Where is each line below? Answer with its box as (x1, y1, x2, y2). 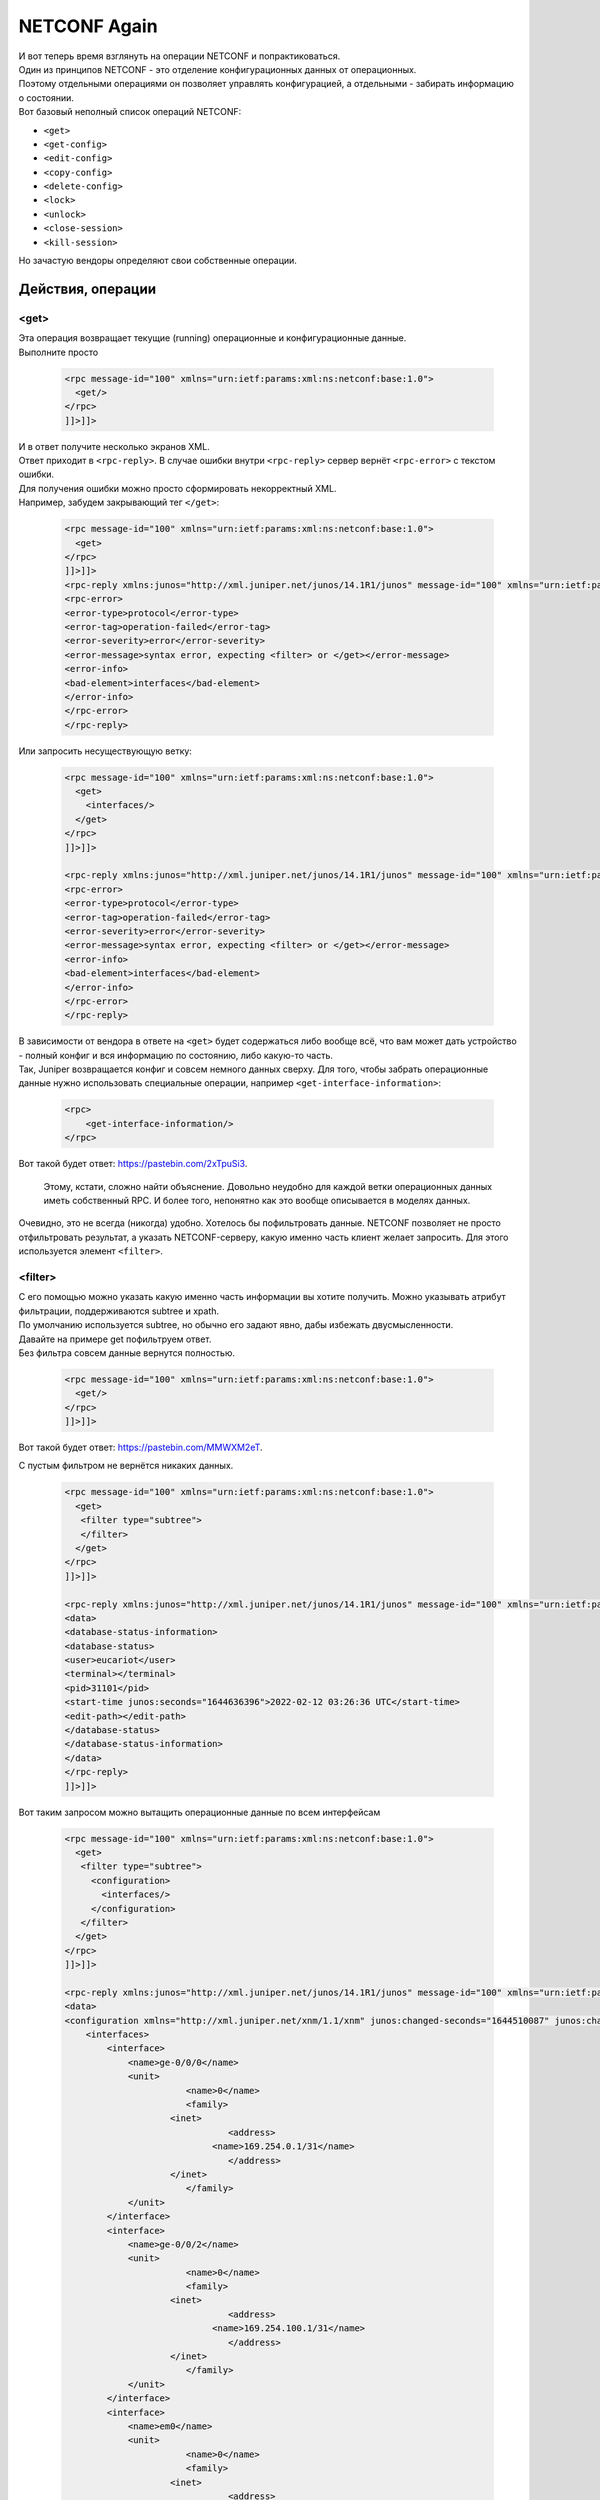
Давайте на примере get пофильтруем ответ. (18, 1333, 212, 1345)
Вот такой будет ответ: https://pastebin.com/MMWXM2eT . (18, 1441, 264, 1454)
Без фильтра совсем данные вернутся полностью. (18, 1346, 235, 1359)
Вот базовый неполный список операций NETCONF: (18, 106, 242, 118)
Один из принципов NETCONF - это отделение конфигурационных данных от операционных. (18, 63, 417, 75)
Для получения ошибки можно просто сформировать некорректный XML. (18, 482, 337, 494)
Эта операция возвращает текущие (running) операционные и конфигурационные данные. (18, 332, 407, 344)
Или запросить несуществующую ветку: (18, 745, 192, 757)
